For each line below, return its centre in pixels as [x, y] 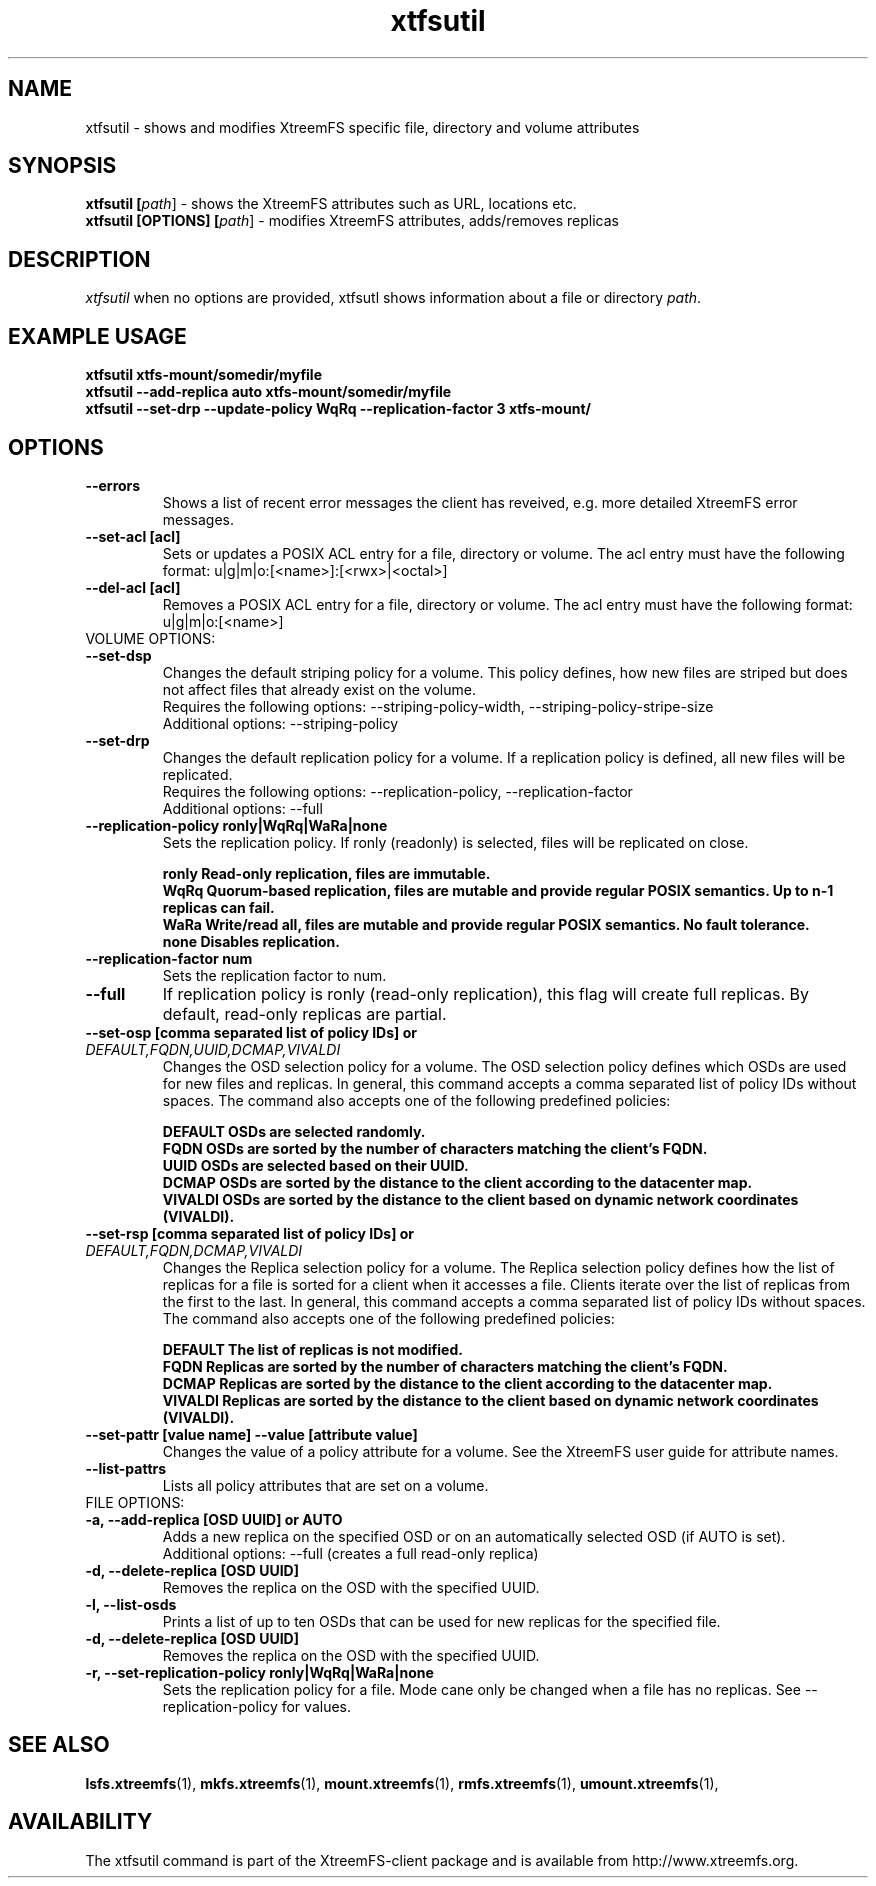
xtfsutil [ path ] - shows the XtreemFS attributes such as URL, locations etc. [331, 204]
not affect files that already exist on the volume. [319, 689]
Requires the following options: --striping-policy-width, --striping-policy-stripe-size [438, 706]
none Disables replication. [251, 941]
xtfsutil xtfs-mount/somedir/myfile [204, 375]
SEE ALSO [59, 1745]
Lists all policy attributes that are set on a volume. [325, 1485]
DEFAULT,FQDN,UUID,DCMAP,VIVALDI [213, 1049]
